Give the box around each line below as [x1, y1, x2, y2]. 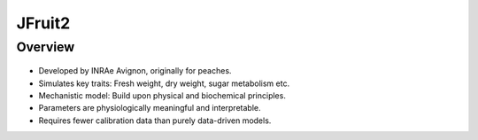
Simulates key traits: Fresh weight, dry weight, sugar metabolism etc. [38, 78, 290, 89]
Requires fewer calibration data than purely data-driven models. [38, 115, 272, 126]
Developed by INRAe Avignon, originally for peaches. [38, 66, 232, 76]
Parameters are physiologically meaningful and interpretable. [38, 103, 261, 113]
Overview [16, 39, 75, 55]
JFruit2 [16, 13, 71, 33]
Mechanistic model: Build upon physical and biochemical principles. [38, 89, 287, 101]
